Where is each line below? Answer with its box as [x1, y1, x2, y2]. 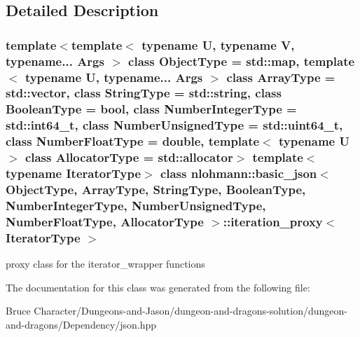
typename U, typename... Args [25, 68, 203, 85]
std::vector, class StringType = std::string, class [6, 84, 282, 102]
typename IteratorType [6, 165, 141, 182]
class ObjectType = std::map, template [128, 52, 355, 69]
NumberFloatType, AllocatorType [6, 212, 204, 230]
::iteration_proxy [223, 212, 323, 230]
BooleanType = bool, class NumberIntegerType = [6, 100, 297, 118]
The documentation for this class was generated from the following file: [6, 280, 310, 294]
